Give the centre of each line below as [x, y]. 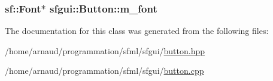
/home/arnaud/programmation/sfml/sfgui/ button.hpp [105, 50]
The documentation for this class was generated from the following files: [137, 31]
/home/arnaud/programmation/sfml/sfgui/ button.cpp [104, 71]
